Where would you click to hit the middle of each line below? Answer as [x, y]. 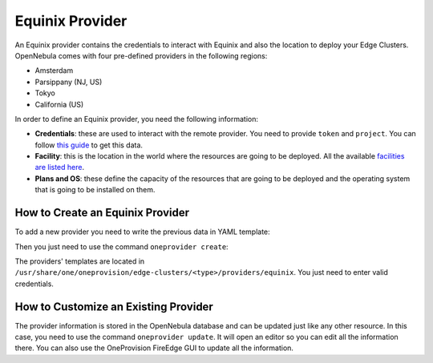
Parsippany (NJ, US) [69, 82]
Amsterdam [54, 71]
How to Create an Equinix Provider [102, 213]
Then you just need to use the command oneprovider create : [121, 246]
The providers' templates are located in [80, 261]
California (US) [59, 104]
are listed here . [59, 167]
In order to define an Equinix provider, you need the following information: [136, 119]
